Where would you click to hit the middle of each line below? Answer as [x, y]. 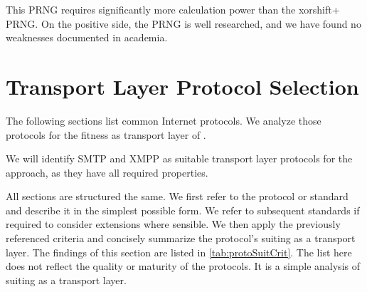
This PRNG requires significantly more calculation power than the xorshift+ [173, 9]
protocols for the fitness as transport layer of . [106, 134]
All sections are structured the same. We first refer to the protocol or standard [177, 196]
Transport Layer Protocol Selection [182, 86]
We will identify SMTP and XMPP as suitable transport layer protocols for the [179, 158]
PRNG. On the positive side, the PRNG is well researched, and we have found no [183, 23]
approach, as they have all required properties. [107, 172]
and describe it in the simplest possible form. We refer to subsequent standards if [183, 210]
